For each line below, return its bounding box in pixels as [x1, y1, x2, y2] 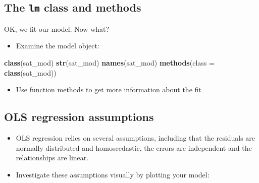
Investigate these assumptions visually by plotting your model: [16, 169, 210, 179]
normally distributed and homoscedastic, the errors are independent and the [16, 142, 252, 153]
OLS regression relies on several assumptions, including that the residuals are [16, 132, 255, 143]
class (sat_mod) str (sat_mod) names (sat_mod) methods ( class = [4, 57, 215, 68]
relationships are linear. [16, 152, 89, 163]
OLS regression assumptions [4, 109, 154, 125]
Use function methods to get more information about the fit [16, 84, 201, 95]
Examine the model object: [16, 40, 99, 51]
